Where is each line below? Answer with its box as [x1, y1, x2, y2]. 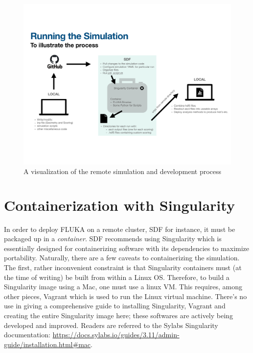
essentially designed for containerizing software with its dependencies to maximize [4, 243, 250, 253]
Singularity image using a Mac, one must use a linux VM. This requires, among [4, 281, 243, 292]
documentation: [4, 329, 50, 340]
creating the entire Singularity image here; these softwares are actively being [4, 310, 233, 321]
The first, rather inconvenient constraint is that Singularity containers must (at [4, 262, 242, 273]
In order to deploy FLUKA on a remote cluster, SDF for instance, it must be [4, 224, 235, 234]
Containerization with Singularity [4, 195, 235, 215]
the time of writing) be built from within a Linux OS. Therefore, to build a [4, 272, 230, 282]
